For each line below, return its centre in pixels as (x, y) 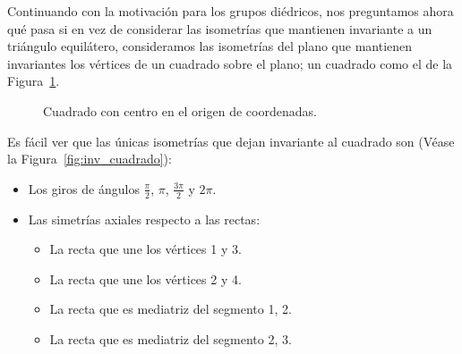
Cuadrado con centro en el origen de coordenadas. (180, 110)
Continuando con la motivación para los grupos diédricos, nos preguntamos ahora (231, 11)
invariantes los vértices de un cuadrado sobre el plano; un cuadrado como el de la (230, 63)
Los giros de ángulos (84, 188)
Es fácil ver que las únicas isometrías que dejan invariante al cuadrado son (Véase (231, 141)
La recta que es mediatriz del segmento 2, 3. (171, 338)
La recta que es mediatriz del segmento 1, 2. (171, 309)
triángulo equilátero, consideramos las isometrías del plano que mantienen (210, 46)
